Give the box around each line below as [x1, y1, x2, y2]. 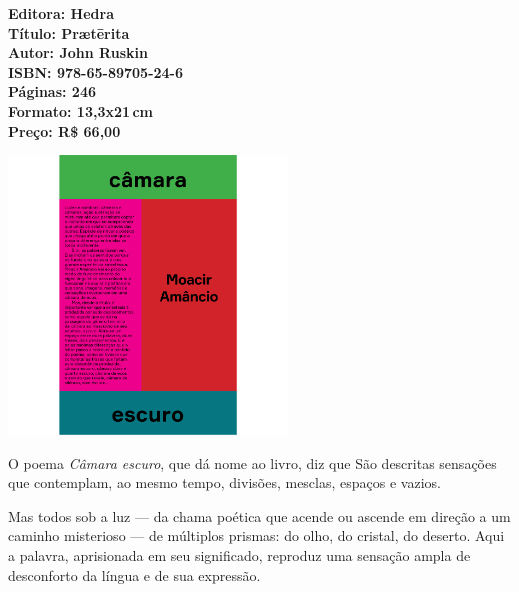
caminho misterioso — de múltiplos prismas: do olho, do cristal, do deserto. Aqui [8, 525, 505, 546]
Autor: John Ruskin [8, 42, 148, 63]
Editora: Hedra [8, 3, 114, 23]
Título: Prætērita [8, 22, 130, 43]
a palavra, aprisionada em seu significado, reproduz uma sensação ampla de [8, 545, 471, 566]
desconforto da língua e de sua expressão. [8, 564, 261, 585]
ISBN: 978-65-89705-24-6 [8, 61, 184, 82]
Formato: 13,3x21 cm [8, 100, 153, 121]
